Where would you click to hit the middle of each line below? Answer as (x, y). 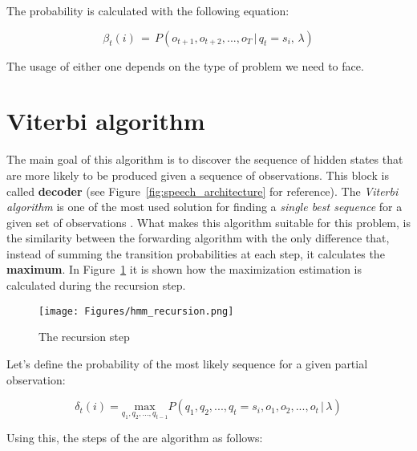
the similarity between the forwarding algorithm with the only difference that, (198, 238)
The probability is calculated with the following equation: (148, 10)
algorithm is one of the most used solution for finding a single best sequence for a (204, 207)
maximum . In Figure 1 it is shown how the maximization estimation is (184, 269)
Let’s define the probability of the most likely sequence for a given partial (187, 363)
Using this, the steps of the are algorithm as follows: (135, 438)
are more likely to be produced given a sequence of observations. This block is (198, 175)
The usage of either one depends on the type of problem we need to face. (185, 65)
